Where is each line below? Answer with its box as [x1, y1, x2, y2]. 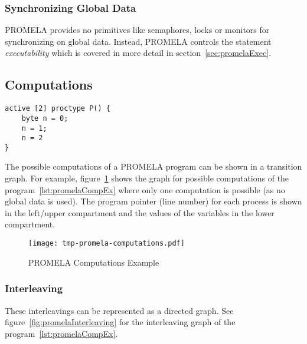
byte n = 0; [21, 114, 68, 123]
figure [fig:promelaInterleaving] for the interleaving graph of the [5, 316, 236, 328]
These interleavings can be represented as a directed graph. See [5, 304, 234, 316]
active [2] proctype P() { [5, 104, 110, 113]
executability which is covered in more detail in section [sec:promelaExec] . [5, 47, 272, 59]
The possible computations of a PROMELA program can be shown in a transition [5, 160, 302, 173]
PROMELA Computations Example [28, 256, 159, 268]
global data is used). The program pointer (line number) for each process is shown [5, 195, 302, 207]
